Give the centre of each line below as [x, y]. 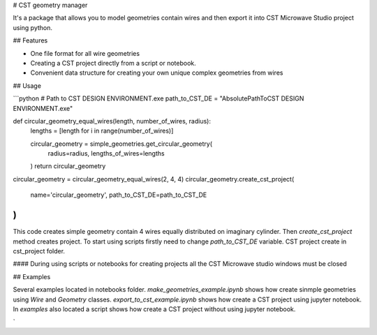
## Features [30, 40]
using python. [32, 27]
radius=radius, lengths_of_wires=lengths [106, 154]
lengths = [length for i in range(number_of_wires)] [102, 131]
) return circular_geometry [68, 166]
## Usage [27, 85]
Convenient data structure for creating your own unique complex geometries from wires [157, 73]
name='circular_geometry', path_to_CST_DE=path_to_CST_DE [119, 195]
